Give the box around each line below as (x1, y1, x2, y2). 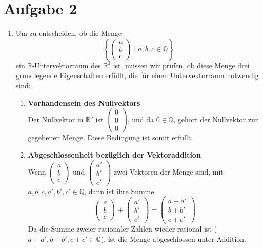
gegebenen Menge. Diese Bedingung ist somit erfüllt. (28, 132, 193, 143)
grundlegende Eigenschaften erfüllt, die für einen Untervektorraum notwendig (15, 70, 259, 81)
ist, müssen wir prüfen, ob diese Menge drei (113, 60, 250, 70)
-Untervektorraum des (32, 60, 101, 70)
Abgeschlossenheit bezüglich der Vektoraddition (28, 149, 201, 160)
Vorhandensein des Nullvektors (28, 97, 140, 108)
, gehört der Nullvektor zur (173, 113, 258, 124)
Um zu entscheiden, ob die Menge (15, 28, 122, 39)
